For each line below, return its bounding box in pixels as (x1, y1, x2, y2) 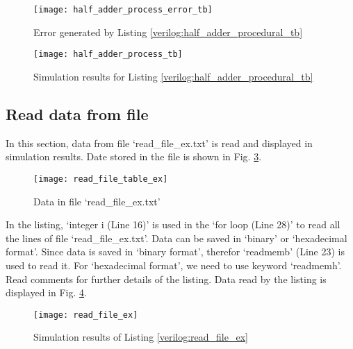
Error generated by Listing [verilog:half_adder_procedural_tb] (33, 24, 303, 39)
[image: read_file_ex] (33, 309, 138, 320)
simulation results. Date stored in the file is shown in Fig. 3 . (6, 149, 262, 164)
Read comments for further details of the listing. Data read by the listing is (6, 271, 327, 286)
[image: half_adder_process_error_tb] (33, 5, 213, 15)
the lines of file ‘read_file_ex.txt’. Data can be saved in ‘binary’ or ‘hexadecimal (6, 230, 347, 245)
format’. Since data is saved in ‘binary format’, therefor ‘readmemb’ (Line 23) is (6, 244, 345, 259)
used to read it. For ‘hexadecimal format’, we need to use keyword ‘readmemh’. (6, 257, 342, 272)
